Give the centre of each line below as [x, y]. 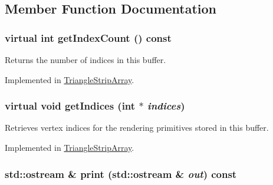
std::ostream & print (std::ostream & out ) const [121, 174]
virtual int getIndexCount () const [88, 37]
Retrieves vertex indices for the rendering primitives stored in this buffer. [137, 128]
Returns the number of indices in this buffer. [85, 60]
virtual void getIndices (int [70, 106]
